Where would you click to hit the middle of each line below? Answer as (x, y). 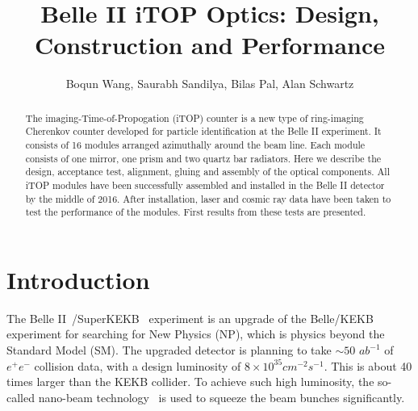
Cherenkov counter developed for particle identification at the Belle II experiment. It (203, 131)
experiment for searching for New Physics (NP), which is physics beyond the (196, 334)
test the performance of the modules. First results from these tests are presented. (196, 212)
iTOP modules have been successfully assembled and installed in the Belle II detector (205, 185)
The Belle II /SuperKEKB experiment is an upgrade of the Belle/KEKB (190, 318)
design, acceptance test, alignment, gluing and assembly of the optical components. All (207, 172)
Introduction (78, 279)
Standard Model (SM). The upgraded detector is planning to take (169, 350)
